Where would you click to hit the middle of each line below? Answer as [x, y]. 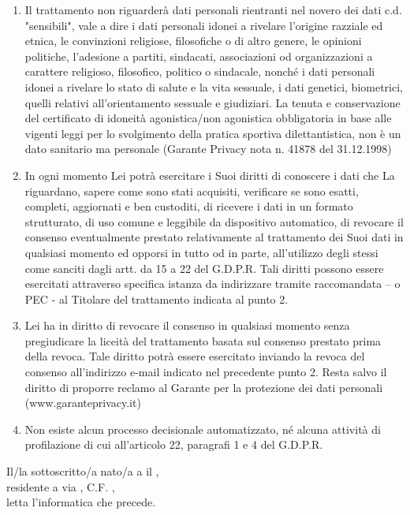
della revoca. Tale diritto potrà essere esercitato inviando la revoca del [195, 356]
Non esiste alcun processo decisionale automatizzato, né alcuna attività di [203, 429]
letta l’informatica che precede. [81, 502]
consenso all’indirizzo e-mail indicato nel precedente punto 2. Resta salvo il [206, 372]
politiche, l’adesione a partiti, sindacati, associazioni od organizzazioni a [199, 56]
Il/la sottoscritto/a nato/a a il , [83, 471]
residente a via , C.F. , [61, 486]
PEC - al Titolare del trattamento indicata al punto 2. [157, 299]
